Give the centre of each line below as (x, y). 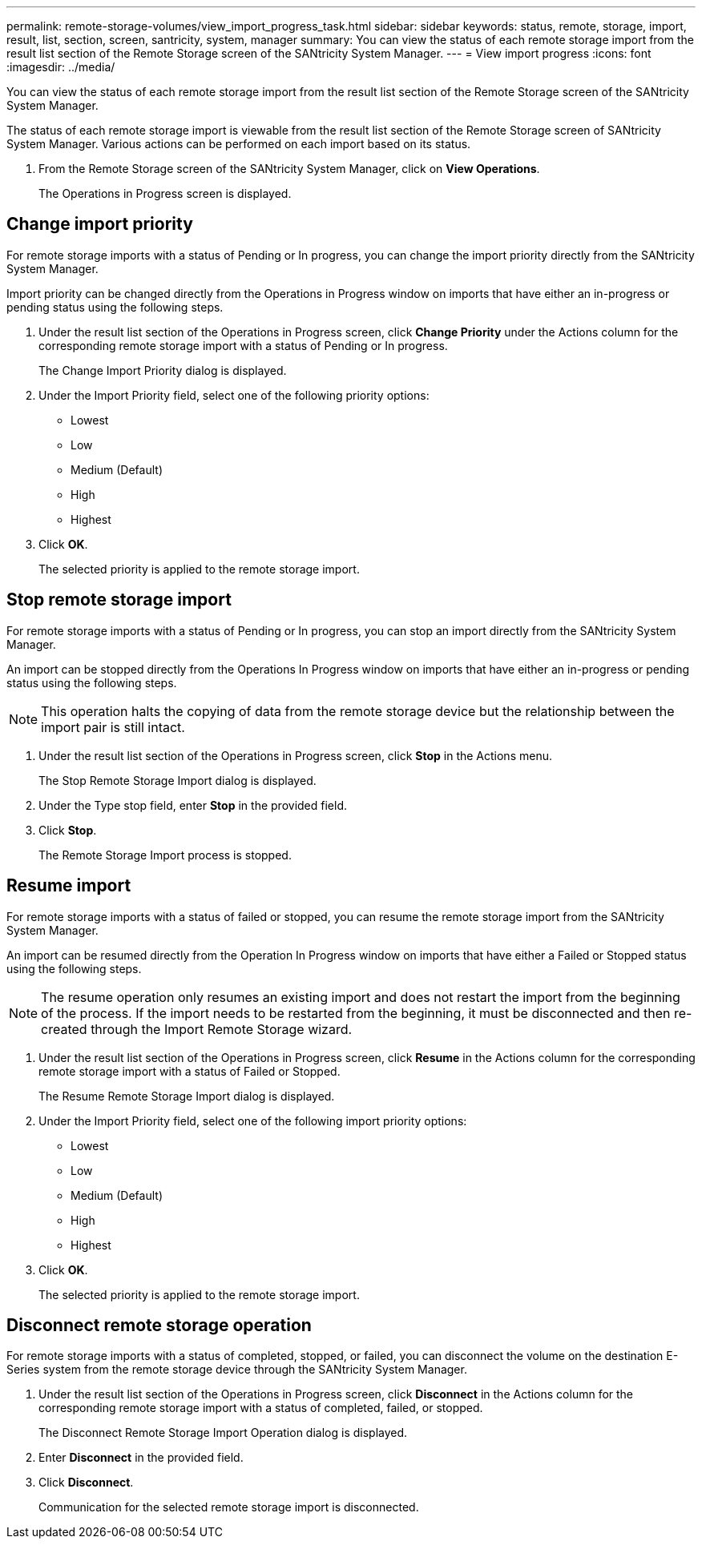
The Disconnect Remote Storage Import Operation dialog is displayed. (223, 1433)
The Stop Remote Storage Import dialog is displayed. (178, 780)
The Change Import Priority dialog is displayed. (163, 370)
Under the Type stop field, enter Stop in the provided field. (193, 805)
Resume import (69, 886)
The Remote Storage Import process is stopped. (165, 855)
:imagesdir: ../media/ (61, 67)
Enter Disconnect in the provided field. (141, 1458)
